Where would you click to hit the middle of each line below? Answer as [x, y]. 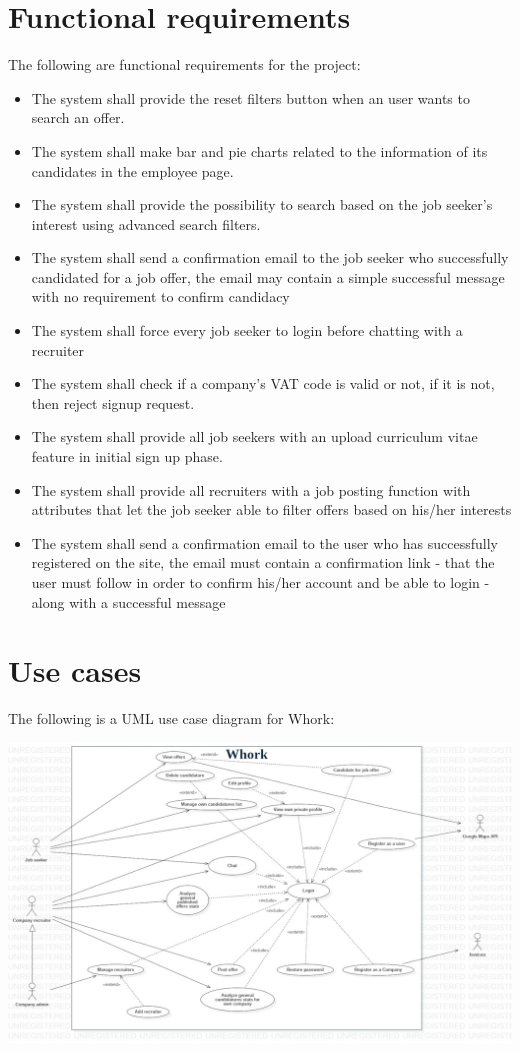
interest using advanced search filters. [146, 223]
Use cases [75, 670]
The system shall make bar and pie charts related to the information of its [259, 150]
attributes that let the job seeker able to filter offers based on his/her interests [271, 509]
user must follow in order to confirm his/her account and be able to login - [260, 582]
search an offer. [78, 117]
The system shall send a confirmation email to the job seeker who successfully [270, 257]
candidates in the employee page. [132, 170]
